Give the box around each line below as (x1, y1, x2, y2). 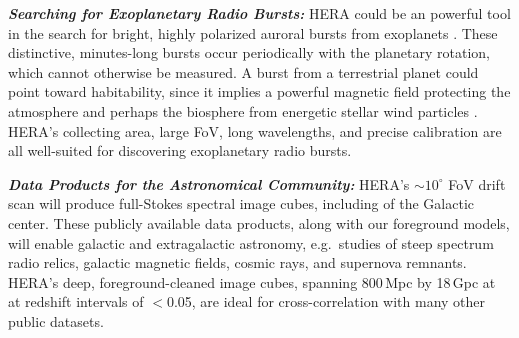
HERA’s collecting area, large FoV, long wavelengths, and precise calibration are (8, 120, 502, 141)
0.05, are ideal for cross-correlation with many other (166, 291, 486, 312)
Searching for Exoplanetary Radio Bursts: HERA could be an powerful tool (8, 3, 511, 23)
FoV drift (448, 173, 506, 194)
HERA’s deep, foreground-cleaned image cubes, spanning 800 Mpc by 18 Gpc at (8, 271, 496, 292)
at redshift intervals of (8, 291, 144, 312)
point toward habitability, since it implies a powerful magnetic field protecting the (8, 81, 511, 102)
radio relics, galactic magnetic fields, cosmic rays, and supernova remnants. (8, 252, 467, 273)
